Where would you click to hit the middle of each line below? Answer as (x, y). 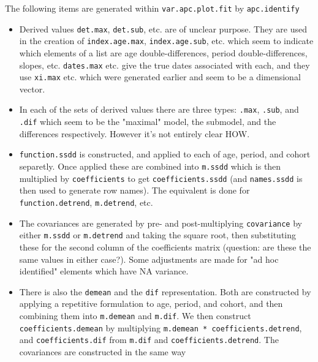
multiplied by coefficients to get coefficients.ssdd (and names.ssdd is (161, 178)
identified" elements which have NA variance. (104, 271)
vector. (32, 89)
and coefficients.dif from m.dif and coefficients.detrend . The (149, 340)
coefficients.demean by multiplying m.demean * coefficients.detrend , (161, 327)
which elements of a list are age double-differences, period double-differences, (163, 52)
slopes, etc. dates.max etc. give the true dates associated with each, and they (165, 65)
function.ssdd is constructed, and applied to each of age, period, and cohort (165, 154)
